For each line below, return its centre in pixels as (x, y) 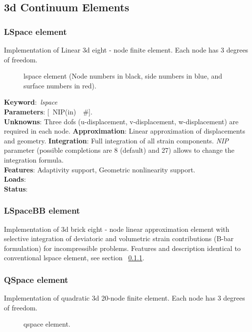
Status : (16, 188)
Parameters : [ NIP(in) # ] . (48, 111)
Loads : (15, 179)
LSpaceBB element (42, 210)
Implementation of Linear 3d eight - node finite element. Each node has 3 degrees (126, 50)
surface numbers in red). (60, 85)
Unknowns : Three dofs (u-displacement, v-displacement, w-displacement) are (121, 121)
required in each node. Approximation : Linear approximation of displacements (125, 131)
